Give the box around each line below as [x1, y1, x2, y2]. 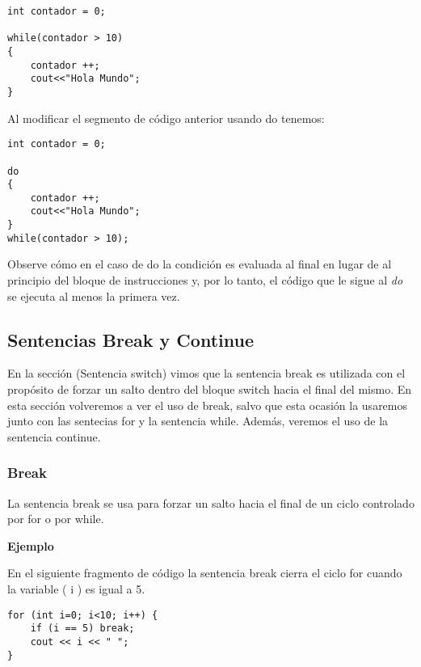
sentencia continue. [7, 428, 101, 445]
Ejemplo [7, 537, 54, 554]
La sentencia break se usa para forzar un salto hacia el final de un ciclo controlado [7, 494, 415, 511]
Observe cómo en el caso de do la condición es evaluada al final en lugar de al [7, 255, 392, 272]
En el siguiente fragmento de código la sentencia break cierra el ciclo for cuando [7, 564, 402, 581]
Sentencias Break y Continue [7, 327, 254, 352]
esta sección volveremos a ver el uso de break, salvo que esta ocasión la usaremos [7, 396, 408, 413]
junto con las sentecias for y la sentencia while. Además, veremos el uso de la [7, 412, 389, 429]
